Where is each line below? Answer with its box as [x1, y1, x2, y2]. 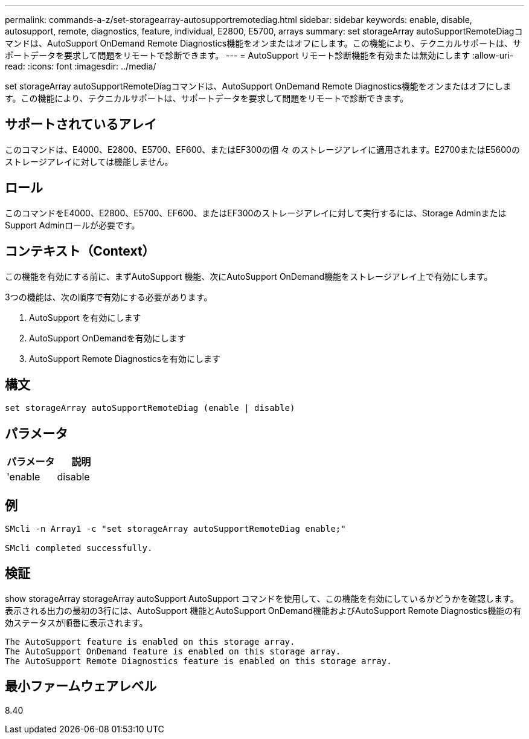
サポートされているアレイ [5, 117, 157, 132]
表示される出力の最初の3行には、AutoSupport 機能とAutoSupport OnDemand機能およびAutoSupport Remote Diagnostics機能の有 [5, 605, 522, 616]
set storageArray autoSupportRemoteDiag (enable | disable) [5, 403, 295, 413]
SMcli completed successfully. [5, 543, 153, 553]
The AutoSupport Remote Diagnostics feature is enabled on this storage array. [5, 656, 392, 666]
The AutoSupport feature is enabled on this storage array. [5, 636, 295, 647]
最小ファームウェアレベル [5, 679, 157, 694]
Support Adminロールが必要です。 [5, 219, 140, 230]
